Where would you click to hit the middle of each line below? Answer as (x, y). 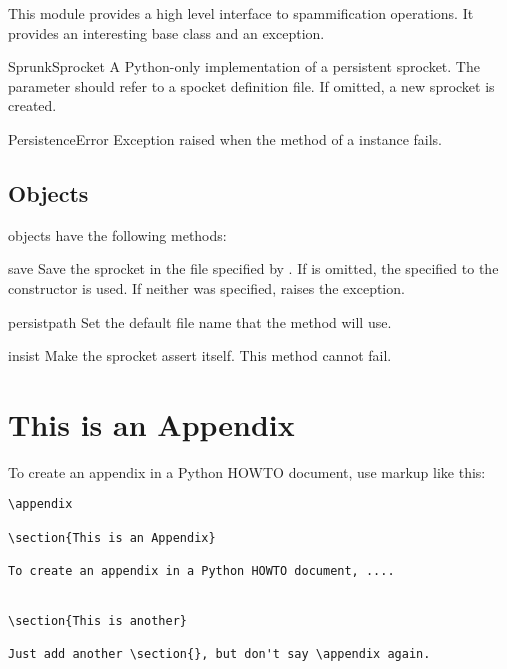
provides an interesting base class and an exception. (166, 32)
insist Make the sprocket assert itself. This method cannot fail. (200, 355)
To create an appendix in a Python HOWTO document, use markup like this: (247, 471)
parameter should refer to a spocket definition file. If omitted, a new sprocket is (251, 85)
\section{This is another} (97, 621)
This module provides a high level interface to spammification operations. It (241, 13)
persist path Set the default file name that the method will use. (200, 321)
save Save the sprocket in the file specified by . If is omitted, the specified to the (253, 268)
